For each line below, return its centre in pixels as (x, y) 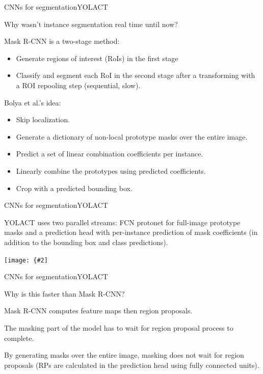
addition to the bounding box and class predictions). (86, 242)
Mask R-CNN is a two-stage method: (62, 41)
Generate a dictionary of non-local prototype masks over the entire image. (132, 136)
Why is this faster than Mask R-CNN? (64, 293)
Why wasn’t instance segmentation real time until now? (91, 24)
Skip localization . (43, 119)
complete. (19, 338)
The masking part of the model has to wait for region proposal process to (119, 327)
